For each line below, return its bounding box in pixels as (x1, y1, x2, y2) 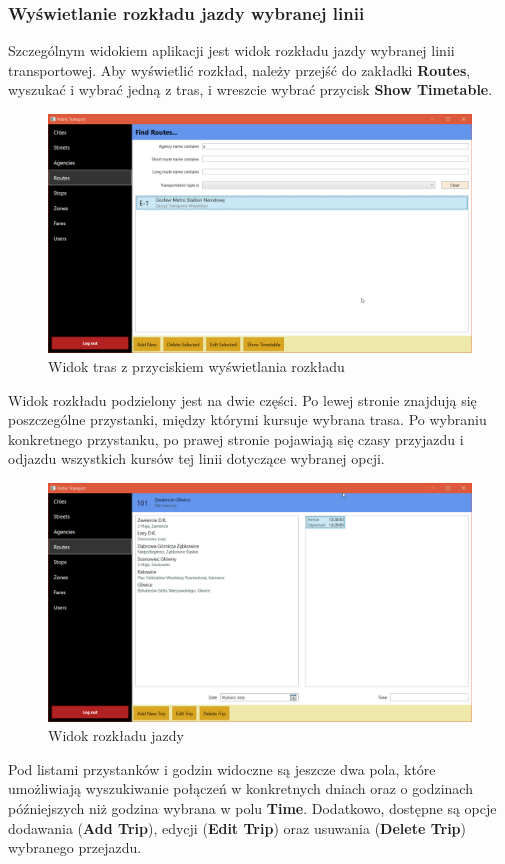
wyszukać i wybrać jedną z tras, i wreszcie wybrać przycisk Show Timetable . (8, 79, 493, 100)
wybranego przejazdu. (8, 837, 142, 858)
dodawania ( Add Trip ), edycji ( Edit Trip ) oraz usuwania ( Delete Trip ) (8, 817, 467, 838)
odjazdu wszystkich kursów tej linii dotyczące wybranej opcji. (8, 448, 385, 469)
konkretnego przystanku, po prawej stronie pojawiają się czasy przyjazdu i (8, 428, 464, 449)
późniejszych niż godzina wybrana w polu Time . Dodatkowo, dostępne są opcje (8, 797, 497, 818)
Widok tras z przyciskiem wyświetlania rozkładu (48, 356, 345, 377)
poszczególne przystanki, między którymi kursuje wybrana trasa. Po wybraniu (8, 409, 487, 430)
